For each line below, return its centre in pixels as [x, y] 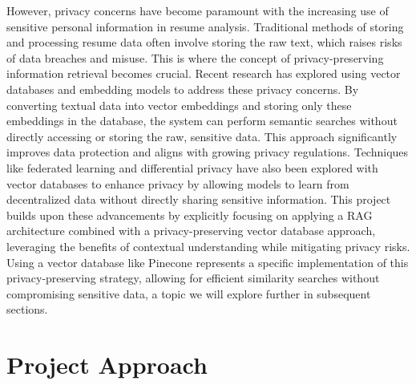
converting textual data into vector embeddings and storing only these [179, 105]
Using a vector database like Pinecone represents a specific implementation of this [208, 262]
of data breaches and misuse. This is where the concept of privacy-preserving [195, 57]
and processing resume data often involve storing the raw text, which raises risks [204, 42]
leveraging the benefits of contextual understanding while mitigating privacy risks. [208, 246]
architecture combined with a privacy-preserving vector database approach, [191, 231]
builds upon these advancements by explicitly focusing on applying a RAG [190, 215]
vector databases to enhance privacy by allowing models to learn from [178, 183]
